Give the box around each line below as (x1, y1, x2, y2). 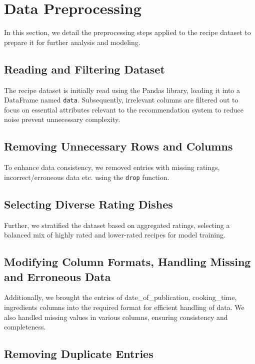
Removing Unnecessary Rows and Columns (4, 138, 233, 154)
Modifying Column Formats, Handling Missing (4, 254, 251, 269)
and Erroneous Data (4, 268, 111, 284)
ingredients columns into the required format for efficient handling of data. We (4, 301, 244, 312)
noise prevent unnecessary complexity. (4, 114, 120, 124)
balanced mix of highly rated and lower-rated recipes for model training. (4, 229, 225, 240)
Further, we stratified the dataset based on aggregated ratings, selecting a (4, 219, 230, 230)
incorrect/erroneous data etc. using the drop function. (4, 171, 169, 182)
